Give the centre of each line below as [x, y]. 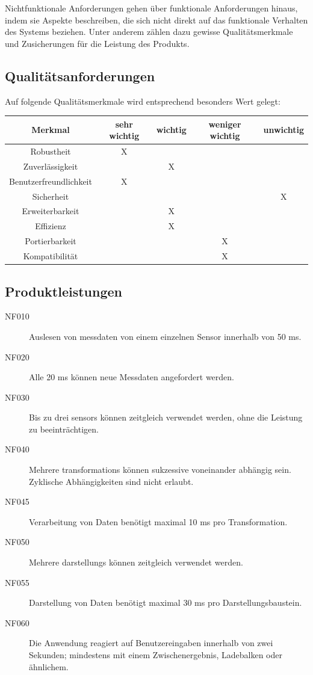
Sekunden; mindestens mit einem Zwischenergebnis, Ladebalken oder [156, 655]
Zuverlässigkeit [51, 166]
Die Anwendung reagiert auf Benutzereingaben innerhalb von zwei [151, 643]
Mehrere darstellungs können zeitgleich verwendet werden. [136, 562]
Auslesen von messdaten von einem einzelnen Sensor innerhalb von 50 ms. [165, 336]
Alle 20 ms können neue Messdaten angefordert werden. [132, 377]
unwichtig [284, 130]
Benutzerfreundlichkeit [51, 181]
